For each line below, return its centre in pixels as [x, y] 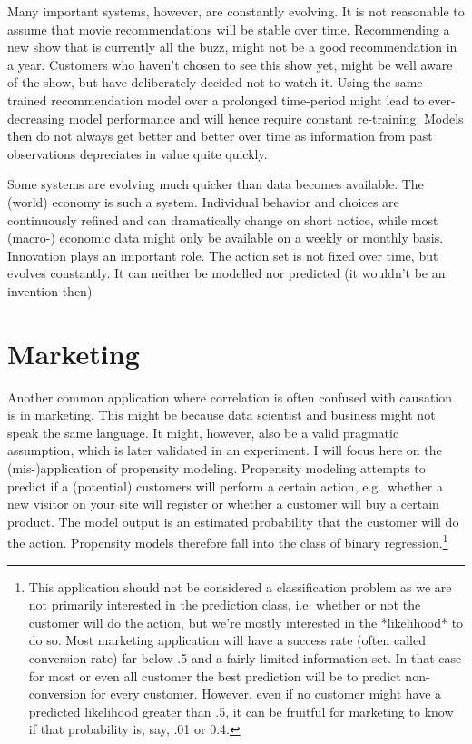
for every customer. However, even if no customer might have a [266, 694]
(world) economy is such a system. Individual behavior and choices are [203, 201]
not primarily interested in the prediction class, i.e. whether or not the [225, 605]
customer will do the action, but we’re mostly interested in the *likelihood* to [246, 622]
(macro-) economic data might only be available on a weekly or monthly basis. [226, 238]
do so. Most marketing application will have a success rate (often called [227, 640]
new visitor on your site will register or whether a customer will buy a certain [223, 504]
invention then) [50, 290]
